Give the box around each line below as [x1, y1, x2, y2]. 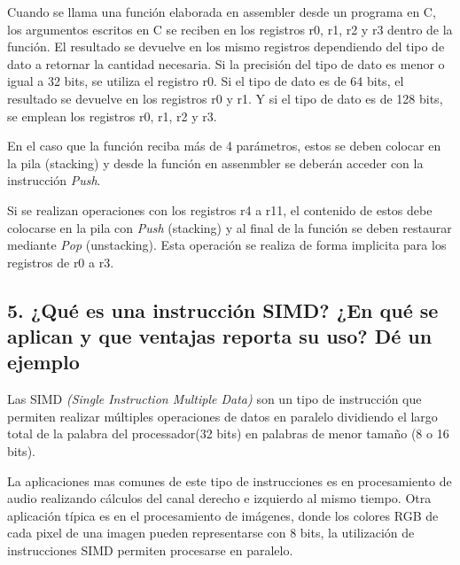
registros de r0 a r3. [7, 252, 114, 271]
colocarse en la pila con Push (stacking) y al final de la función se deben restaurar [7, 218, 452, 236]
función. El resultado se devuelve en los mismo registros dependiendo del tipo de [7, 37, 445, 56]
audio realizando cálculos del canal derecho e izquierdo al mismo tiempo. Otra [7, 489, 432, 507]
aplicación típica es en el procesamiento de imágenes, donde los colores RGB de [7, 506, 439, 524]
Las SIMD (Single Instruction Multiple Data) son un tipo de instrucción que [7, 390, 422, 408]
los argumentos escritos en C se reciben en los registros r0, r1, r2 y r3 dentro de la [7, 19, 453, 38]
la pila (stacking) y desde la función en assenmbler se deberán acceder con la [7, 153, 424, 172]
